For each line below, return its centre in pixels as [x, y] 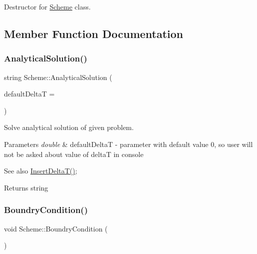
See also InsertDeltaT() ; [41, 171]
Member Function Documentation [94, 33]
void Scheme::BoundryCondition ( [56, 228]
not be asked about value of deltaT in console [74, 154]
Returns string [26, 187]
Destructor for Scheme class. [47, 6]
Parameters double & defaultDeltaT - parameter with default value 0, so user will [128, 144]
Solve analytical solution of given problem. [69, 127]
